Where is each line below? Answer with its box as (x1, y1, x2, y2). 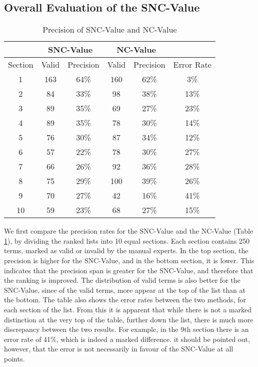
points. (4, 353, 25, 363)
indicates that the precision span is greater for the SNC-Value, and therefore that (4, 265, 253, 275)
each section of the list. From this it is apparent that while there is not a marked (4, 304, 251, 314)
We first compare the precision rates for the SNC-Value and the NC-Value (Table (4, 226, 253, 236)
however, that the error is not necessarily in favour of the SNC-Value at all (4, 343, 233, 354)
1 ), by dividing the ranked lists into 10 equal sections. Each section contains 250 (4, 235, 250, 246)
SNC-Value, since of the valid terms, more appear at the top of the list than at (4, 284, 245, 295)
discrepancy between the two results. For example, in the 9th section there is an (4, 324, 249, 334)
